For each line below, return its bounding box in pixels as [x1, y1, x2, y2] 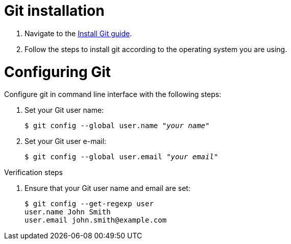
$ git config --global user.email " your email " [25, 153, 219, 161]
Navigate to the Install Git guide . [25, 29, 132, 38]
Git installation [4, 2, 105, 19]
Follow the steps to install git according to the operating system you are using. [25, 44, 287, 54]
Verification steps [4, 168, 63, 177]
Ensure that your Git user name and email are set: [25, 184, 190, 193]
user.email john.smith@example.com [25, 216, 167, 225]
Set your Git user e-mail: [25, 137, 107, 146]
